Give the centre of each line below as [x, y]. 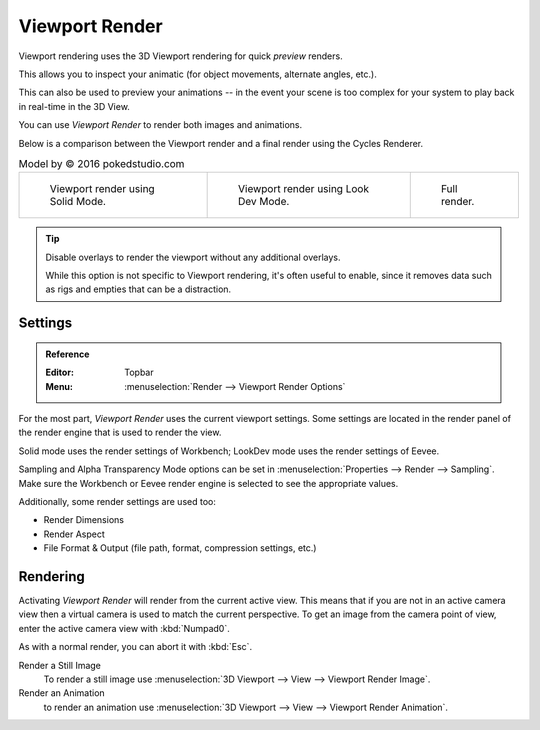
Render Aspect [74, 534]
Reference [67, 354]
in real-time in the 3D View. [74, 106]
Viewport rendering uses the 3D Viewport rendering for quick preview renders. [181, 56]
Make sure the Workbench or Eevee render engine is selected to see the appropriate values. [208, 483]
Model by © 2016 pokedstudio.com [101, 164]
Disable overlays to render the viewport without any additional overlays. [193, 257]
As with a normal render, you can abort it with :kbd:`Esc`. [135, 647]
